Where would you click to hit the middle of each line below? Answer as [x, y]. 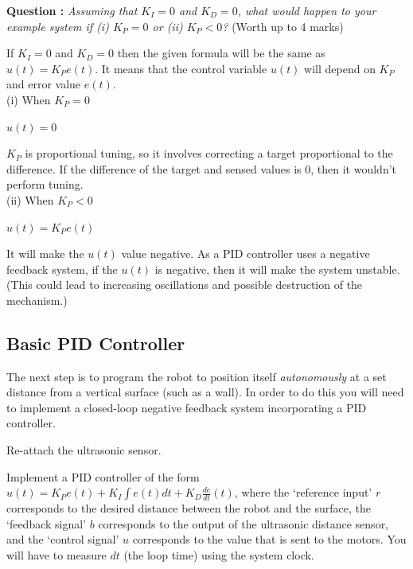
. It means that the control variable [181, 68]
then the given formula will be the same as [221, 53]
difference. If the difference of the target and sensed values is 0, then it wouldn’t [201, 168]
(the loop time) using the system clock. [219, 555]
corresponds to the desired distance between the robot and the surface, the [189, 508]
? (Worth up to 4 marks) [283, 26]
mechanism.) [37, 300]
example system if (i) [58, 26]
